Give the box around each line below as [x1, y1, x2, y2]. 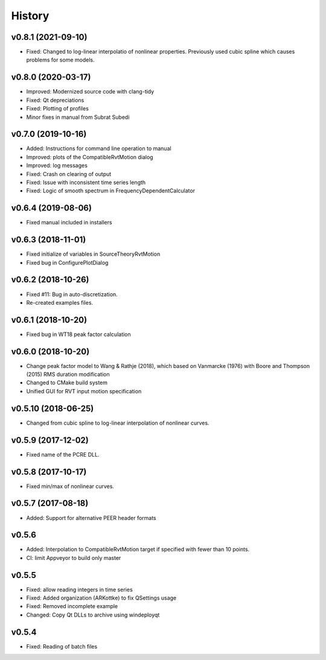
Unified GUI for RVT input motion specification [26, 387, 142, 395]
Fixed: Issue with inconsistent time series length [26, 179, 146, 186]
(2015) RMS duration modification [26, 371, 110, 378]
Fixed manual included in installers [26, 219, 112, 226]
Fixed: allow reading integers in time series [26, 586, 133, 593]
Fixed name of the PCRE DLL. [26, 451, 100, 458]
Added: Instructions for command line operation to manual [26, 145, 171, 152]
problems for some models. [26, 56, 95, 63]
